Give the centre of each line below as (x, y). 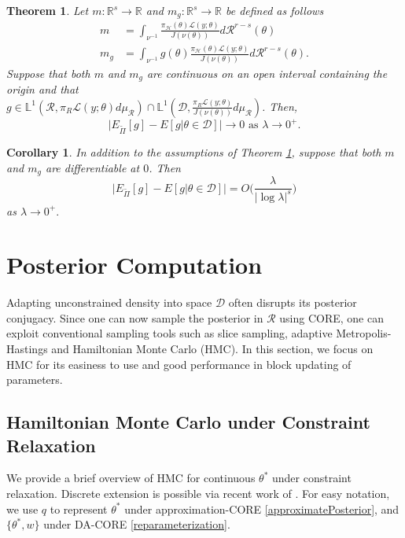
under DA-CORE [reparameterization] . (137, 524)
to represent (79, 509)
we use (22, 509)
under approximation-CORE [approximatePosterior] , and (262, 509)
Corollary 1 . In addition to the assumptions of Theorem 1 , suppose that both (194, 152)
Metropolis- (364, 333)
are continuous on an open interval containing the (267, 73)
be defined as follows (274, 10)
